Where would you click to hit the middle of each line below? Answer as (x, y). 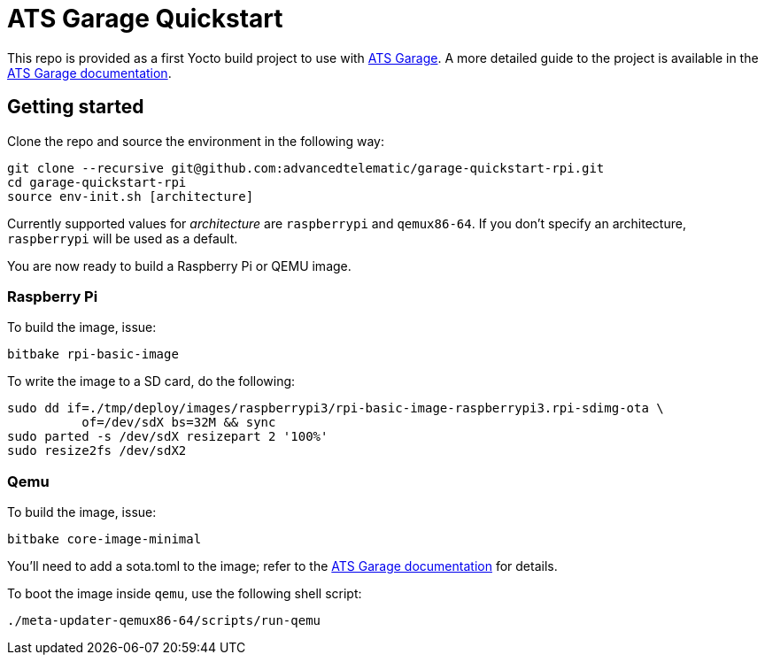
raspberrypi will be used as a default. (123, 238)
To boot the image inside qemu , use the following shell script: (185, 594)
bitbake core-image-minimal (104, 539)
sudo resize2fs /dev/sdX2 (97, 451)
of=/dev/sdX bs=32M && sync (179, 423)
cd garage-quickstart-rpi (97, 182)
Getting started (76, 107)
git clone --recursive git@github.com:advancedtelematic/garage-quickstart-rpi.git (306, 168)
